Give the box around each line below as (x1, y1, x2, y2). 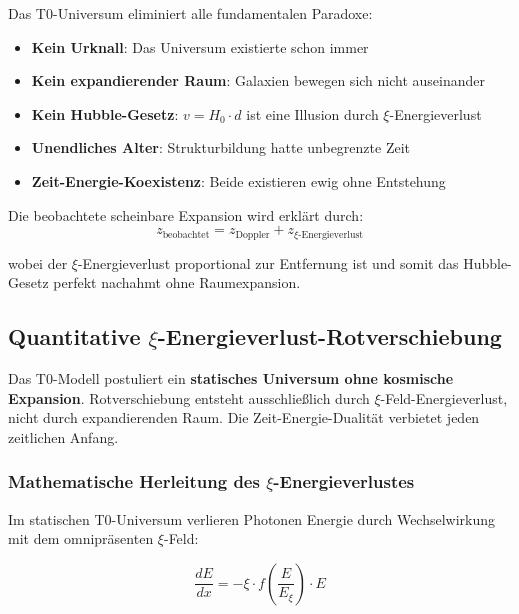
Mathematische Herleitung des (8, 469, 260, 494)
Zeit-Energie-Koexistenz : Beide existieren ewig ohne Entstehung (31, 170, 446, 191)
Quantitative (8, 321, 141, 352)
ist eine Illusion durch (246, 103, 379, 124)
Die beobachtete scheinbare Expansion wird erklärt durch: (8, 204, 364, 225)
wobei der (8, 252, 68, 273)
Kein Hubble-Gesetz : (31, 103, 179, 124)
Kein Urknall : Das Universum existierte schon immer (31, 36, 369, 57)
